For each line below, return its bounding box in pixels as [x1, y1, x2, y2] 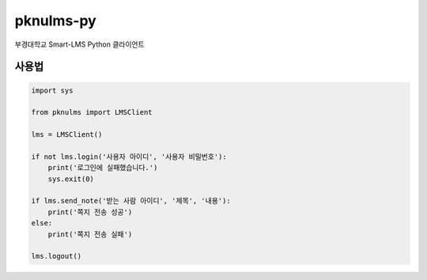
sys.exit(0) [47, 174, 95, 184]
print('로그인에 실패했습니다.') [47, 163, 158, 172]
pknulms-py [14, 12, 96, 29]
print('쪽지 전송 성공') [47, 207, 133, 217]
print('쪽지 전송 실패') [47, 229, 133, 239]
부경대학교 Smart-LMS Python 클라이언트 [14, 40, 145, 49]
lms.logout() [31, 252, 82, 261]
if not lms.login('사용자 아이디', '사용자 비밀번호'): [31, 152, 227, 161]
